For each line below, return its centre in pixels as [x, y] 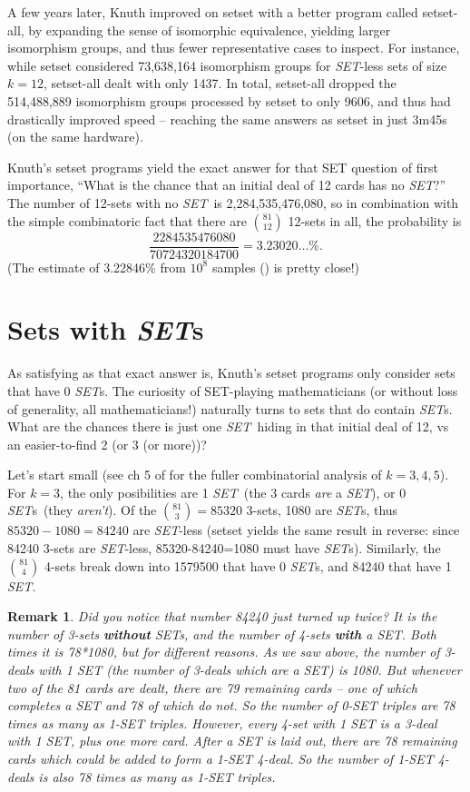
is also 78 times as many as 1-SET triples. [157, 776]
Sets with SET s [106, 330]
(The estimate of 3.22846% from [97, 267]
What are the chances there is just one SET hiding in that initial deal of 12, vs [228, 426]
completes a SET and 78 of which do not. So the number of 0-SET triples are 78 [231, 705]
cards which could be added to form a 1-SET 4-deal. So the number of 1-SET [220, 758]
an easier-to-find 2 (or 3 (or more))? [107, 444]
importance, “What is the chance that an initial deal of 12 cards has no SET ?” [227, 185]
